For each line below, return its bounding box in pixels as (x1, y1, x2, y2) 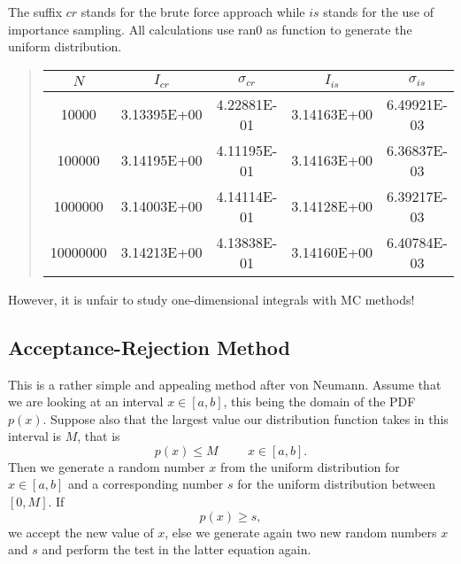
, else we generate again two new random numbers (165, 522, 437, 541)
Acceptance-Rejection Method (8, 333, 290, 360)
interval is (8, 427, 62, 445)
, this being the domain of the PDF (223, 392, 416, 411)
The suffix (8, 3, 63, 20)
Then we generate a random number (8, 457, 205, 475)
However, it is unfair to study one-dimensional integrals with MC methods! (8, 290, 415, 308)
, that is (77, 427, 120, 445)
